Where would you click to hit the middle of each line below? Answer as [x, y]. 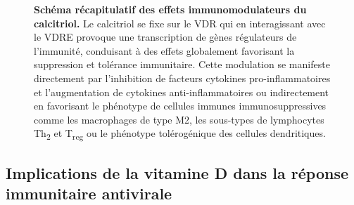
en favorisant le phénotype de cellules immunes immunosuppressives [180, 106]
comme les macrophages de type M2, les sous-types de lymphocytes [179, 119]
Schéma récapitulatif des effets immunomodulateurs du [170, 9]
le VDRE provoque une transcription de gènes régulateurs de [165, 37]
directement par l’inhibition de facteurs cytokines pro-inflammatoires [182, 78]
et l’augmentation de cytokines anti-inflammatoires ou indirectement [182, 92]
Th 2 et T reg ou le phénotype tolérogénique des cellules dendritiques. [180, 134]
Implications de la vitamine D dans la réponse [177, 172]
